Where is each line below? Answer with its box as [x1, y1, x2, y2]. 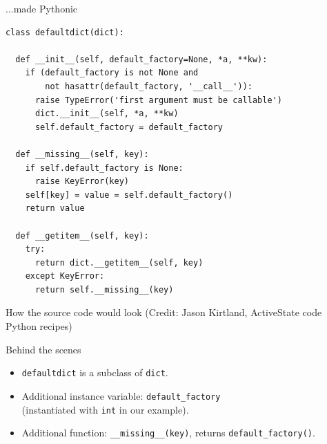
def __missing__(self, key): [15, 149, 149, 159]
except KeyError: [25, 271, 105, 281]
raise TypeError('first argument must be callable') [34, 95, 282, 105]
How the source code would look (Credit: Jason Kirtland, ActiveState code [6, 305, 322, 320]
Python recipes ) [6, 319, 72, 333]
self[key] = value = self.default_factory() [25, 189, 233, 200]
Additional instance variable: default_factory [21, 388, 221, 403]
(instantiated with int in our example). [21, 402, 189, 416]
